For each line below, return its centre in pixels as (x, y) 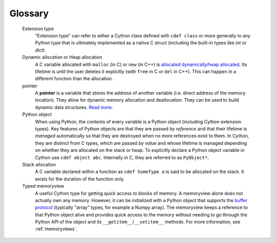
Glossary (29, 13)
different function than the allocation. (74, 79)
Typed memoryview (43, 186)
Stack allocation (39, 164)
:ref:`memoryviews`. (56, 229)
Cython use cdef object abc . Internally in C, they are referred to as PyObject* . (122, 157)
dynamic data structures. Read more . (74, 107)
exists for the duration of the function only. (80, 179)
